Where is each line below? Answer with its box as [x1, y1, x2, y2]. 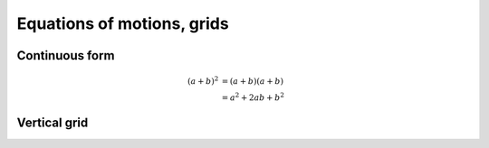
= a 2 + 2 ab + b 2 [221, 91, 285, 103]
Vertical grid [16, 116, 89, 131]
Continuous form [16, 48, 115, 63]
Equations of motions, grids [16, 14, 230, 33]
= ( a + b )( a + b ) [221, 77, 284, 87]
